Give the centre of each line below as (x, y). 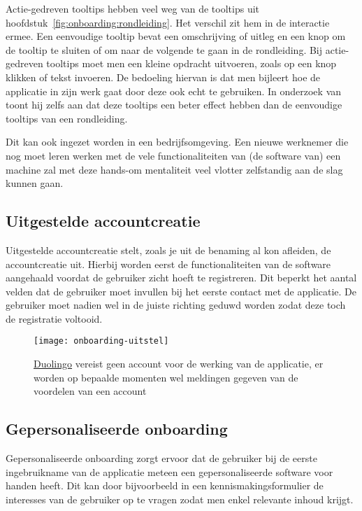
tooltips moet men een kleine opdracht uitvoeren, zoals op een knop (191, 63)
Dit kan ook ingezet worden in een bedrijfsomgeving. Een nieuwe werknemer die (177, 142)
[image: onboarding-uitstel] (101, 341)
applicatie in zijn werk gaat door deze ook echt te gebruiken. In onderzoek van (174, 91)
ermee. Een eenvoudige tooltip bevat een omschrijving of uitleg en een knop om (176, 36)
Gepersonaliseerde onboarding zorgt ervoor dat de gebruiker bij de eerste (161, 458)
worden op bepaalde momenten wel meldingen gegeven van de (166, 377)
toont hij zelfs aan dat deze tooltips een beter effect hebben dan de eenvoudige (174, 105)
